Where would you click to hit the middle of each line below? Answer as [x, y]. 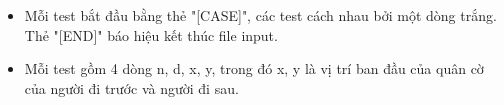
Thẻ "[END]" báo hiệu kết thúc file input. [151, 34]
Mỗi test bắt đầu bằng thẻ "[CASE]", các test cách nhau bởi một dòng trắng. [260, 15]
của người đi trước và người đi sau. [131, 87]
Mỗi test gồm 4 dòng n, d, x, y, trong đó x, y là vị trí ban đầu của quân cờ [254, 68]
